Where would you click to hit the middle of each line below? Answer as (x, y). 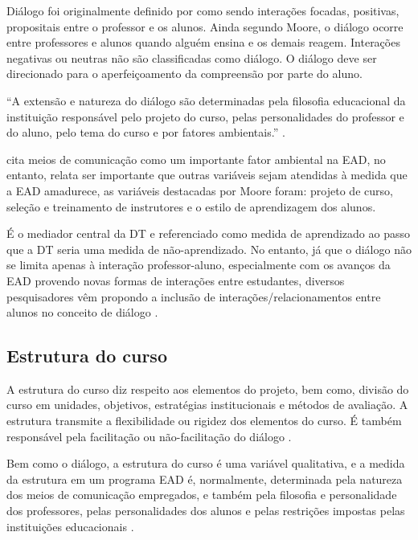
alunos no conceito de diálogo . (82, 312)
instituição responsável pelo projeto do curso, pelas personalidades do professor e (205, 116)
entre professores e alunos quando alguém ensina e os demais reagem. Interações (203, 42)
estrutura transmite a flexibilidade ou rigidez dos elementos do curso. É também (204, 421)
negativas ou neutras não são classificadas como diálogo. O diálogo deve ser (192, 57)
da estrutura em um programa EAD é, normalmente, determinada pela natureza (205, 479)
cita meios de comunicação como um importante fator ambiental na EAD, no (196, 159)
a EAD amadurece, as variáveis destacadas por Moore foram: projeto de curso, (200, 190)
